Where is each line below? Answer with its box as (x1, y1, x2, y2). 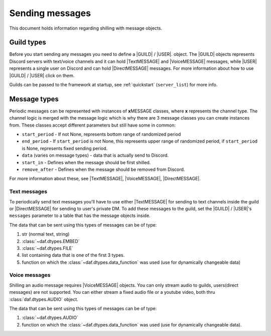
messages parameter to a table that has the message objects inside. (9, 212, 151, 218)
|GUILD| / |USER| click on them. (9, 72, 75, 78)
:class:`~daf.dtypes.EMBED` (22, 238, 80, 244)
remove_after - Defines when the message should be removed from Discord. (22, 166, 185, 173)
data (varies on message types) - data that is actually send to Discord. (22, 152, 169, 158)
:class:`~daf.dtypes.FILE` (22, 245, 74, 251)
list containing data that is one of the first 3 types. (22, 252, 125, 258)
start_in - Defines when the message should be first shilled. (22, 159, 151, 165)
